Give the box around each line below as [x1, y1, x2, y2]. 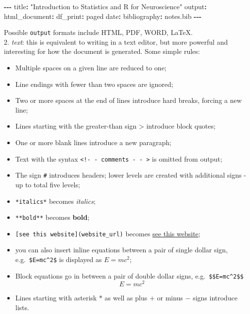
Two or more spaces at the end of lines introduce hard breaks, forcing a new [15, 95, 242, 105]
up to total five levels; [15, 179, 80, 189]
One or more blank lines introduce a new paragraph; [15, 137, 171, 147]
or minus [157, 293, 183, 303]
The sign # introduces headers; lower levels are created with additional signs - [15, 170, 247, 180]
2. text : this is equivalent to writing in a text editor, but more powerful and [4, 36, 228, 47]
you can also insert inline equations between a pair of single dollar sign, [15, 245, 228, 255]
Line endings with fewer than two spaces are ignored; [15, 79, 173, 89]
